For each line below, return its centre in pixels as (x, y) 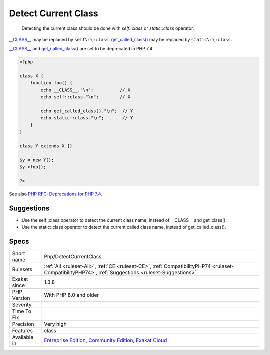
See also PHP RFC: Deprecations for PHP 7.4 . (56, 194)
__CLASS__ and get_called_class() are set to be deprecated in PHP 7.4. (81, 49)
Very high (55, 324)
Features (23, 331)
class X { (32, 76)
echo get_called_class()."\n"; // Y (87, 111)
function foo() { (51, 83)
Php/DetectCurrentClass (73, 257)
